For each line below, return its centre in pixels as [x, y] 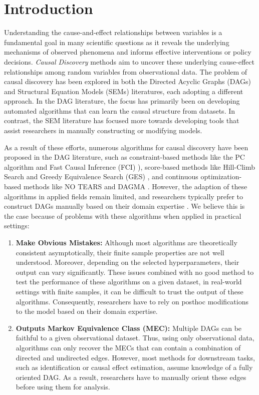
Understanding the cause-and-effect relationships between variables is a [113, 32]
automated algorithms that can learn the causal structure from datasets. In [120, 110]
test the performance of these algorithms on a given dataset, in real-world [129, 282]
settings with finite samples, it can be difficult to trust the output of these [129, 291]
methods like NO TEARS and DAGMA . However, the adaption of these [135, 186]
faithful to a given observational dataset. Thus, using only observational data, [135, 338]
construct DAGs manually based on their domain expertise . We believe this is [124, 206]
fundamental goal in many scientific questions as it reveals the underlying [117, 42]
